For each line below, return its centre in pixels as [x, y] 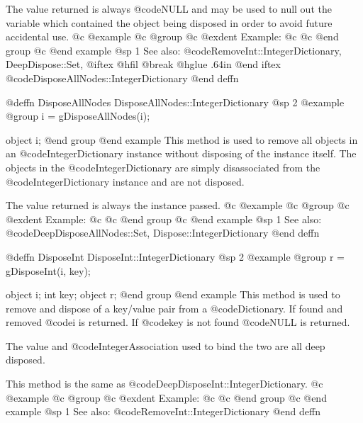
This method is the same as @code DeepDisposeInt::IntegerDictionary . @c [164, 384]
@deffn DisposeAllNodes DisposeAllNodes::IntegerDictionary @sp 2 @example [175, 102]
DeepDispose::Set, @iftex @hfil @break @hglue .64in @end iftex [143, 64]
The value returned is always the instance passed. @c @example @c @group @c [178, 205]
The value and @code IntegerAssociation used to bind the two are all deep [166, 345]
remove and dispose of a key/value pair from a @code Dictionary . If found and [174, 308]
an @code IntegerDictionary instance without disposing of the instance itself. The [181, 153]
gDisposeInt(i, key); [48, 270]
